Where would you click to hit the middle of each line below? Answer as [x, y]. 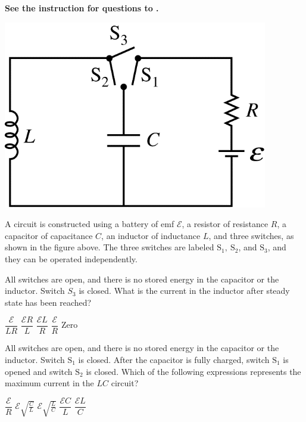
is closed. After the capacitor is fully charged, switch [174, 359]
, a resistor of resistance [225, 224]
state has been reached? [48, 302]
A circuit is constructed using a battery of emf [90, 224]
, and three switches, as [251, 235]
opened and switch [39, 371]
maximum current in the [49, 383]
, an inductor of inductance [151, 235]
